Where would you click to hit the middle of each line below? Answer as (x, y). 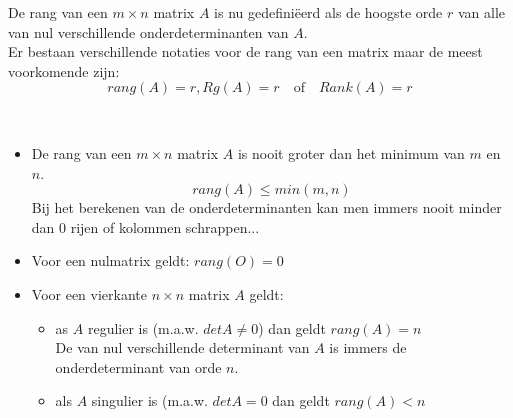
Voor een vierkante (89, 293)
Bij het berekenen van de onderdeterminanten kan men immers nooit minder (266, 207)
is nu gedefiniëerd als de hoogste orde (328, 12)
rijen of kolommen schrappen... (165, 226)
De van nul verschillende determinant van (182, 347)
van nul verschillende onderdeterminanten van (148, 31)
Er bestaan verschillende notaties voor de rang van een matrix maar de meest (245, 51)
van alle (481, 12)
